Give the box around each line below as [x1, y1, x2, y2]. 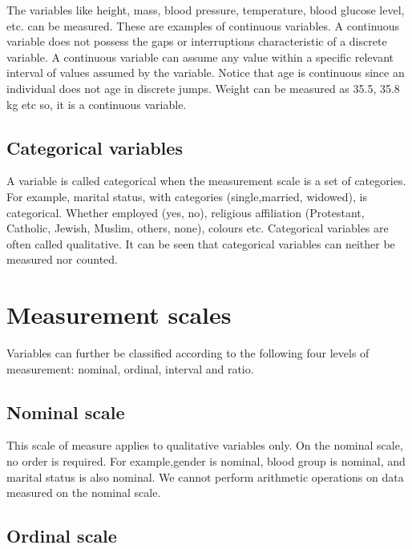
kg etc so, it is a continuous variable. [6, 95, 187, 112]
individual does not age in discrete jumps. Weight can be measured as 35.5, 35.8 [6, 79, 400, 96]
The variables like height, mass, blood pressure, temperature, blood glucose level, [6, 2, 405, 18]
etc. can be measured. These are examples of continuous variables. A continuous [6, 17, 400, 34]
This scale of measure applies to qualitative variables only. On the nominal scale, [6, 437, 403, 454]
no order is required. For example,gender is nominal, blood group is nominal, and [6, 453, 406, 470]
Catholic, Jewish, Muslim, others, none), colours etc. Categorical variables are [6, 220, 389, 236]
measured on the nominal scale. [6, 484, 161, 501]
